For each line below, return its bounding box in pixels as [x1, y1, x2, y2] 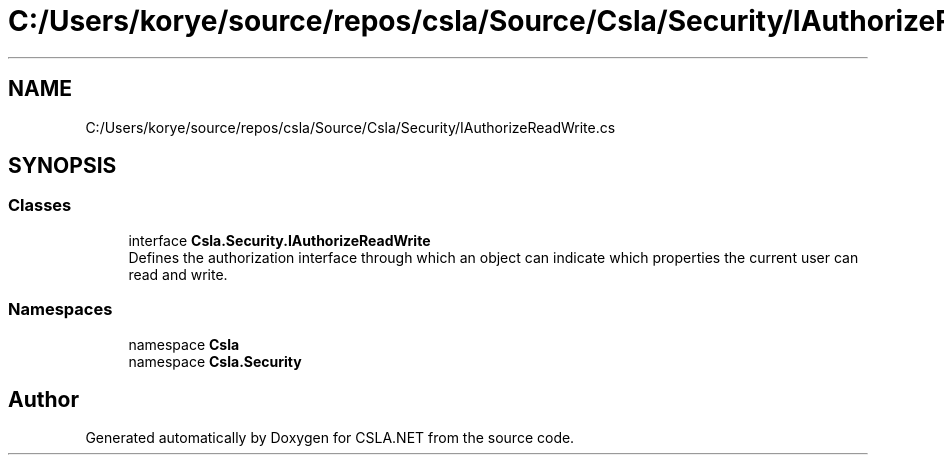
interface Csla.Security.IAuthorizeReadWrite [128, 231, 431, 249]
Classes [8, 195, 72, 216]
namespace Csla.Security [128, 352, 302, 370]
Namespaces [8, 299, 113, 320]
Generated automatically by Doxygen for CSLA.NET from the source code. [85, 429, 575, 447]
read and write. [128, 265, 228, 283]
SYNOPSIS [8, 153, 117, 179]
